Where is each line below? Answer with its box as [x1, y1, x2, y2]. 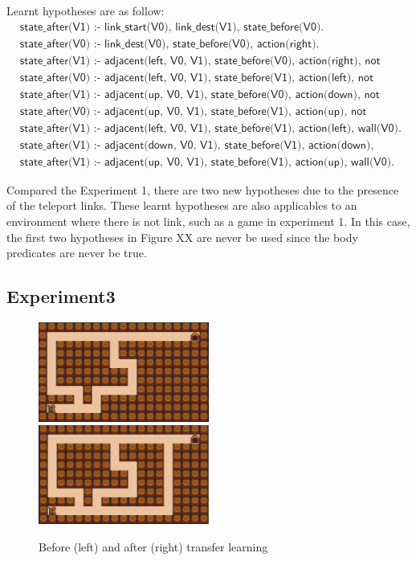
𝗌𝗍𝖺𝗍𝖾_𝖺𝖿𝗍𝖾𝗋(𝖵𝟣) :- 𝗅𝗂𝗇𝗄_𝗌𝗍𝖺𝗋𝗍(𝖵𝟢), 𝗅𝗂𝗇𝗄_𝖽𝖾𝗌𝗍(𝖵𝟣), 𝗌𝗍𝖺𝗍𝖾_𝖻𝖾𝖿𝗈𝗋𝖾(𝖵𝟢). [19, 21, 324, 33]
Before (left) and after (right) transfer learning [39, 538, 268, 555]
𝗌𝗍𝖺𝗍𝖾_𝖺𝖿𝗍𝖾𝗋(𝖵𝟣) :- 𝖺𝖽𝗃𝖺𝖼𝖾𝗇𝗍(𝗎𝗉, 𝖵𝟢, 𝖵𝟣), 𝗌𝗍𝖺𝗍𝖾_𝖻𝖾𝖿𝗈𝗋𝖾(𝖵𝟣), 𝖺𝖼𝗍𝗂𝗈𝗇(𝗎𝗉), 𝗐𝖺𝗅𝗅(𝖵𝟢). [19, 156, 395, 168]
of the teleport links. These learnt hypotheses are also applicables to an [6, 197, 357, 214]
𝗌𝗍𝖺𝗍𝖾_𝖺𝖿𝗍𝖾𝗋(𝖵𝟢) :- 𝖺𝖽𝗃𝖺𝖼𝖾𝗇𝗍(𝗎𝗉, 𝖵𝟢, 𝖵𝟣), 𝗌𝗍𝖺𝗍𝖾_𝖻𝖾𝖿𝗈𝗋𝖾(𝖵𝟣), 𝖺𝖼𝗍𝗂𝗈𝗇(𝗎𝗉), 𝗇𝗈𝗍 [19, 105, 367, 117]
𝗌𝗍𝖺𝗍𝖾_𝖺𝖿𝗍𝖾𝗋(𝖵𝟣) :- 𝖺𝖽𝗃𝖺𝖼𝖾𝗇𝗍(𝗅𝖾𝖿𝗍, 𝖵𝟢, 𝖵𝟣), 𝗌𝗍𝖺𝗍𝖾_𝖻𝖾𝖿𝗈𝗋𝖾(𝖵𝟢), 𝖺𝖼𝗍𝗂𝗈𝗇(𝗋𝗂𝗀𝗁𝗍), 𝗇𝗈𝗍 [19, 55, 381, 67]
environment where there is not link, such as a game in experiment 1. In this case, [6, 213, 410, 230]
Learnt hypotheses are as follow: [6, 2, 165, 18]
